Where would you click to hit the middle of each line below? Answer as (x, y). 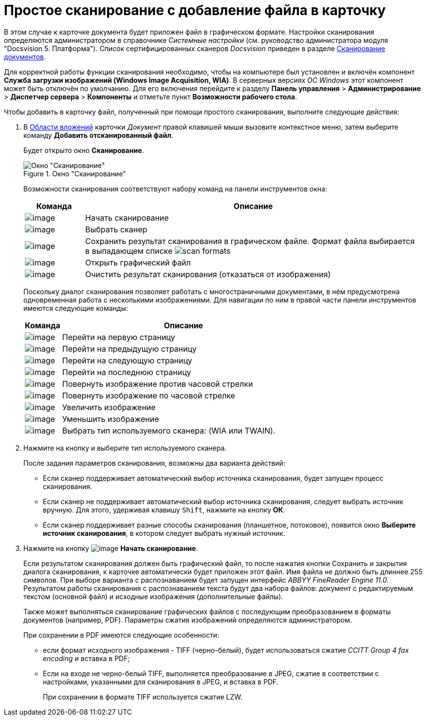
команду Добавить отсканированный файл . (98, 135)
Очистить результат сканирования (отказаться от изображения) (208, 274)
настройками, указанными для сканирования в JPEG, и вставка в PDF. (161, 682)
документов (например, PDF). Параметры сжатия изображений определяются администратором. (188, 620)
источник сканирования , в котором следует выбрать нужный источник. (164, 533)
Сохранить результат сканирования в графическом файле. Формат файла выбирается (250, 241)
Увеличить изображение (109, 407)
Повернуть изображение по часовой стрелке (148, 395)
